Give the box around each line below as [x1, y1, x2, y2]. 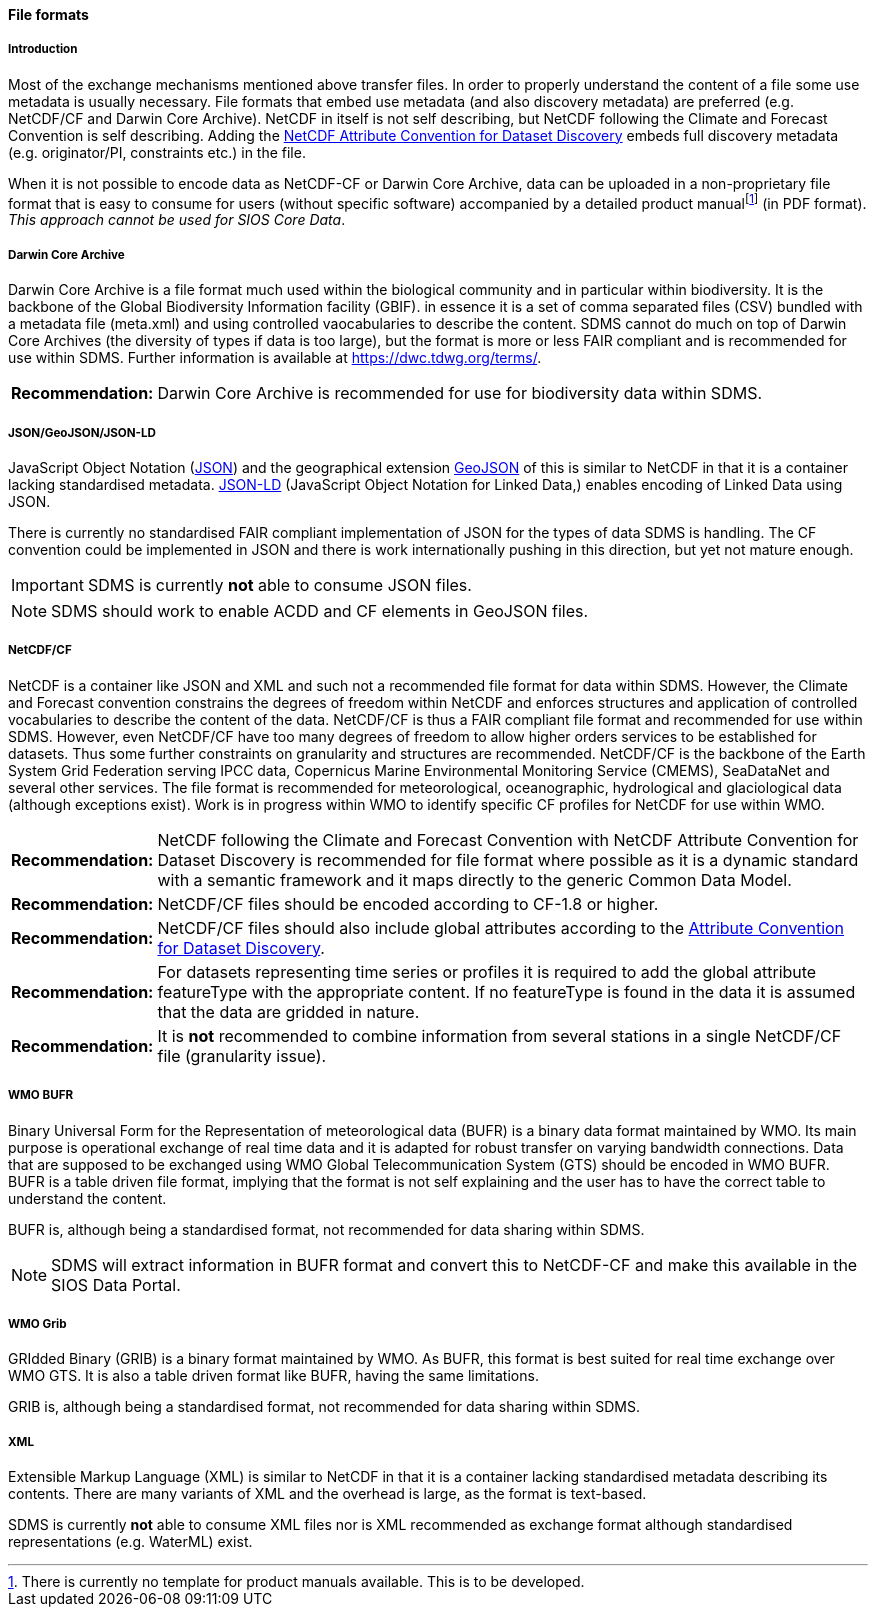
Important [11, 575, 84, 595]
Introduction [8, 42, 78, 57]
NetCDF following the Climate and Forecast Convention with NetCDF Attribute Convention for [157, 829, 859, 850]
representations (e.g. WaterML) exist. [8, 1533, 253, 1551]
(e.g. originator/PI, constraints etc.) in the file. [8, 143, 306, 161]
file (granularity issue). [157, 1045, 327, 1066]
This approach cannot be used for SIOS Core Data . [8, 211, 346, 229]
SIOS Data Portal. [51, 1274, 181, 1295]
